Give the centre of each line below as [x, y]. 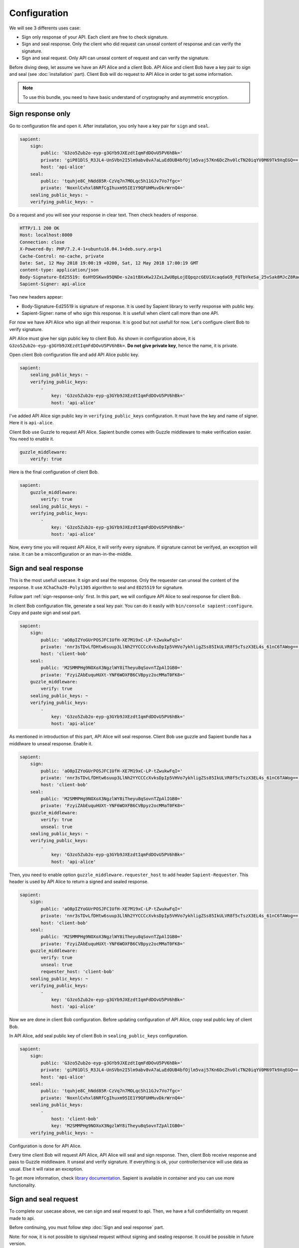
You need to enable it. [32, 439]
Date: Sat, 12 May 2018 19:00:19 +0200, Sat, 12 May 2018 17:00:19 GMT [109, 263]
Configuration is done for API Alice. [45, 1146]
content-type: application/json [59, 270]
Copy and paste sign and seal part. [45, 613]
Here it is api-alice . [32, 423]
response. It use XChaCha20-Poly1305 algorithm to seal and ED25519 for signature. [96, 587]
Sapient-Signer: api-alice [53, 284]
